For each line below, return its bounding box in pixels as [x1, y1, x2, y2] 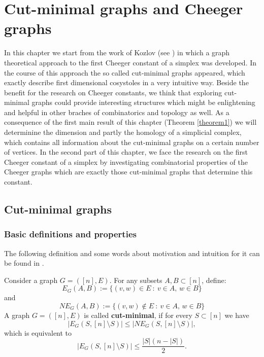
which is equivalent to [4, 327, 72, 338]
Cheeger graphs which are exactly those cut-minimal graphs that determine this [4, 166, 253, 177]
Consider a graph [4, 274, 58, 285]
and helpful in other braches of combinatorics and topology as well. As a [4, 106, 229, 117]
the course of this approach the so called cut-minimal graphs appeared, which [4, 67, 245, 78]
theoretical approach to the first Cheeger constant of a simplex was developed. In [4, 57, 257, 67]
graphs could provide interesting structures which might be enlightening [31, 97, 255, 108]
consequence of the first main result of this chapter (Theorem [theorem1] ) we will [4, 117, 257, 127]
